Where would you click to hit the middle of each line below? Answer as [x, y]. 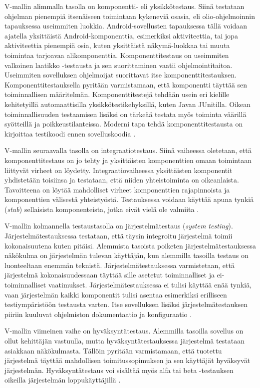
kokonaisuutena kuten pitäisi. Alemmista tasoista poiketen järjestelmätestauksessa [130, 245]
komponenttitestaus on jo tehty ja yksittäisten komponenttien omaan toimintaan [128, 160]
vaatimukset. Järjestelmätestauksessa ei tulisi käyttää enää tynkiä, [150, 285]
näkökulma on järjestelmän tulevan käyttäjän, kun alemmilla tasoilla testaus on [127, 255]
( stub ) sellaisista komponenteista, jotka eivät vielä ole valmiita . [102, 209]
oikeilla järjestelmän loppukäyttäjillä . [63, 380]
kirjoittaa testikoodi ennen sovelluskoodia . [70, 133]
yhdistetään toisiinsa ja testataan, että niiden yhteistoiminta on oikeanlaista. [122, 180]
